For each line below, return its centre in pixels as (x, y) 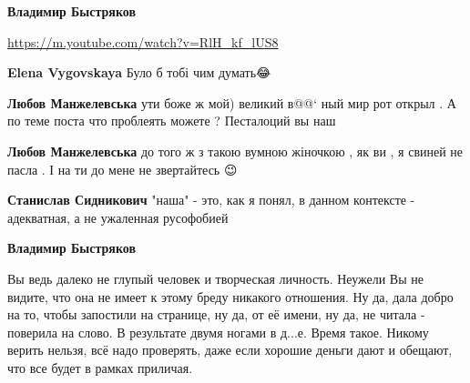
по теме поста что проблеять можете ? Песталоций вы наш (172, 121)
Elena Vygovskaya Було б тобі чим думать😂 (139, 72)
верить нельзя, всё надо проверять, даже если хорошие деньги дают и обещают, (230, 350)
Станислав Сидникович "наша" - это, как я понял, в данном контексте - (211, 200)
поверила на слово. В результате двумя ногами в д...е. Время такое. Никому (218, 332)
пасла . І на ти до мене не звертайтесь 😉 (123, 169)
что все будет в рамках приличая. (100, 367)
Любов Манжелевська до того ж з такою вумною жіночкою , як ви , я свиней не (235, 151)
